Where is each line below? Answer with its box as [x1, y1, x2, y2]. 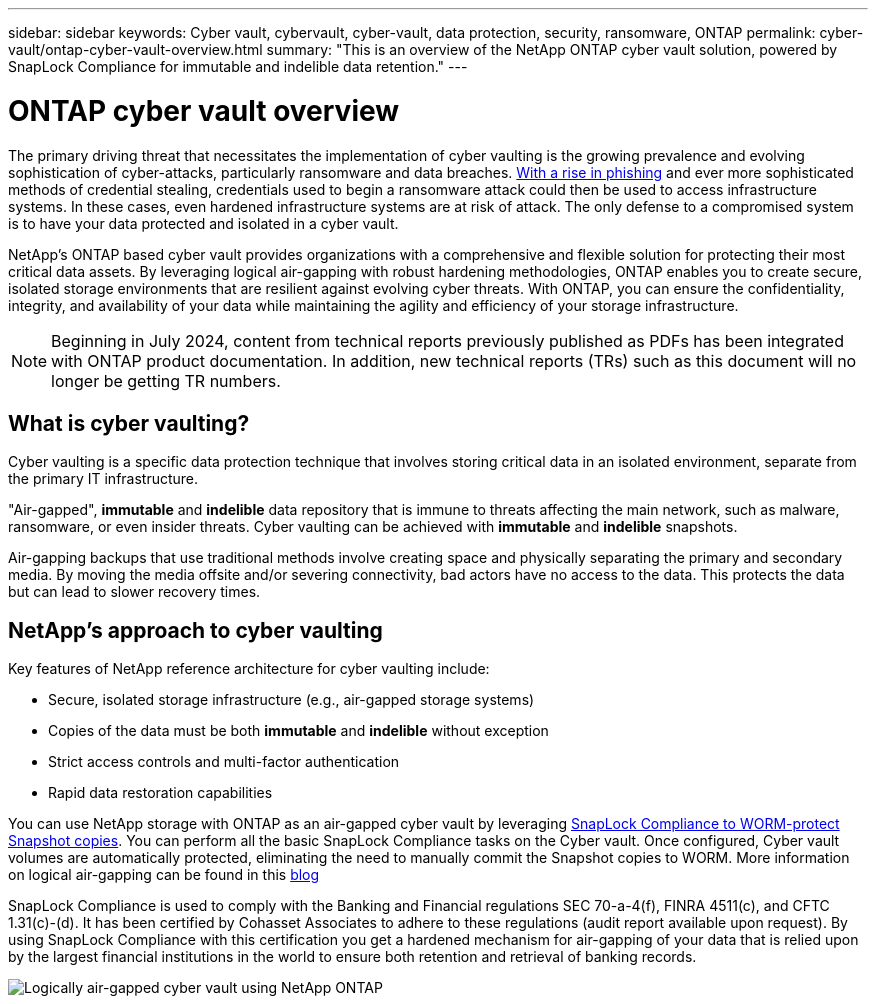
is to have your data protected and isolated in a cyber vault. [8, 214, 399, 232]
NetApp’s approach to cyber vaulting [8, 617, 383, 643]
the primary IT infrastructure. [8, 470, 199, 488]
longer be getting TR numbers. [51, 370, 281, 391]
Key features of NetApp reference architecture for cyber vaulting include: [8, 660, 490, 678]
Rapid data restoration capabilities [48, 784, 273, 802]
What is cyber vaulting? [8, 410, 250, 436]
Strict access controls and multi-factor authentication [48, 753, 400, 771]
